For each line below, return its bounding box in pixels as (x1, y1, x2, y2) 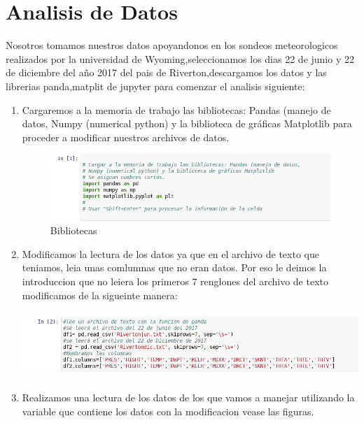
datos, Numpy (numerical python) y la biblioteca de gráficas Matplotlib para (22, 116, 352, 131)
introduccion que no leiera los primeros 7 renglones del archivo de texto (22, 273, 328, 288)
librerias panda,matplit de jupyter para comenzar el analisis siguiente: (6, 78, 305, 93)
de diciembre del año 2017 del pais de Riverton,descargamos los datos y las (6, 65, 327, 80)
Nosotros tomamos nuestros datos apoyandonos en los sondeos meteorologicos (6, 38, 338, 52)
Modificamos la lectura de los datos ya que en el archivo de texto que (22, 246, 319, 261)
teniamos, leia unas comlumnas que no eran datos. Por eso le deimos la (22, 260, 327, 275)
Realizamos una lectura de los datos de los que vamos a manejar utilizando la (22, 390, 355, 405)
